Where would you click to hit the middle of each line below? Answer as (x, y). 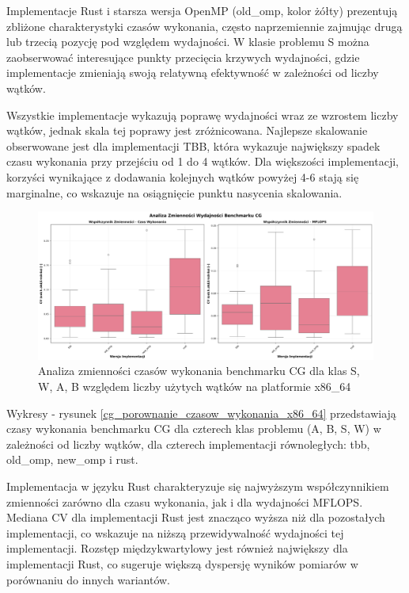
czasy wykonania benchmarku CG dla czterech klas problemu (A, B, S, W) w (194, 428)
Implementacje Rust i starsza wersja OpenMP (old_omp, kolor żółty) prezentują (202, 10)
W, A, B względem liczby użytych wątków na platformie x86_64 (195, 386)
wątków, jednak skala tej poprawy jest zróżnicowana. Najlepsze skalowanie (187, 130)
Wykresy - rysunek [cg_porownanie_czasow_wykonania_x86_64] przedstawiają (201, 413)
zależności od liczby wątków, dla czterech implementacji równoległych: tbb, (188, 444)
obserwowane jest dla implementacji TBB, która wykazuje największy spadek (193, 145)
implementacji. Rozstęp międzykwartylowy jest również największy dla (177, 548)
